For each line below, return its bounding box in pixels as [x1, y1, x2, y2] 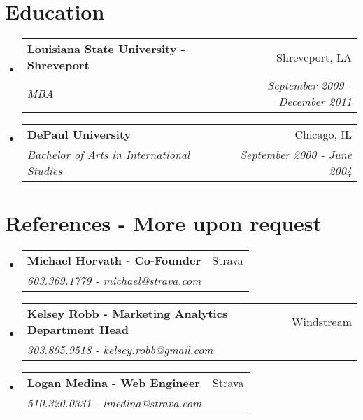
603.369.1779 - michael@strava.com [27, 272, 201, 289]
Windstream [292, 313, 352, 330]
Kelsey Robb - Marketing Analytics [27, 305, 228, 322]
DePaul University [27, 126, 131, 143]
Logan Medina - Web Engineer [27, 374, 200, 391]
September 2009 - [267, 77, 352, 94]
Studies [27, 162, 62, 179]
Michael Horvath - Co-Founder [27, 252, 201, 269]
